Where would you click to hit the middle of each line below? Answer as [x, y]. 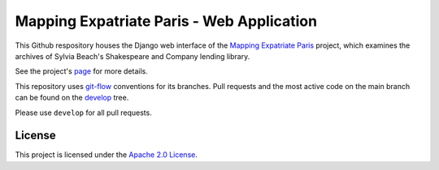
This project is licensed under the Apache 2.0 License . [106, 155]
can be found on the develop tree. [72, 98]
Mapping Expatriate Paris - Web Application [166, 21]
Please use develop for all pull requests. [83, 113]
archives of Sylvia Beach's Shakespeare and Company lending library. [133, 56]
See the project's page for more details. [81, 71]
